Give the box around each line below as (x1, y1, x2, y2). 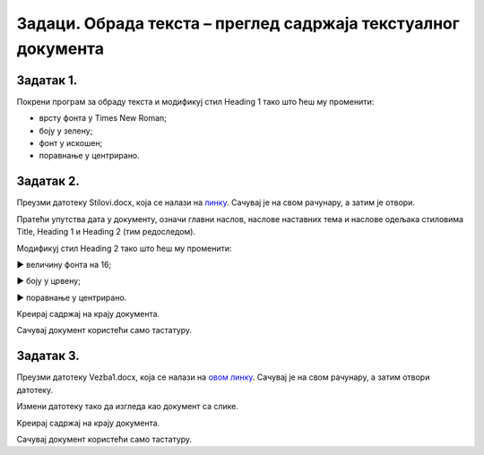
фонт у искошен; (39, 138, 103, 149)
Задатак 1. (16, 73, 78, 88)
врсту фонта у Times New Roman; (39, 113, 168, 124)
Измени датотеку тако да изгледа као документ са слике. (16, 401, 239, 412)
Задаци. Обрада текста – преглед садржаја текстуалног (16, 13, 461, 33)
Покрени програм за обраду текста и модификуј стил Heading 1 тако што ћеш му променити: (16, 96, 375, 107)
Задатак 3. (16, 348, 80, 364)
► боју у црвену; (16, 276, 81, 287)
